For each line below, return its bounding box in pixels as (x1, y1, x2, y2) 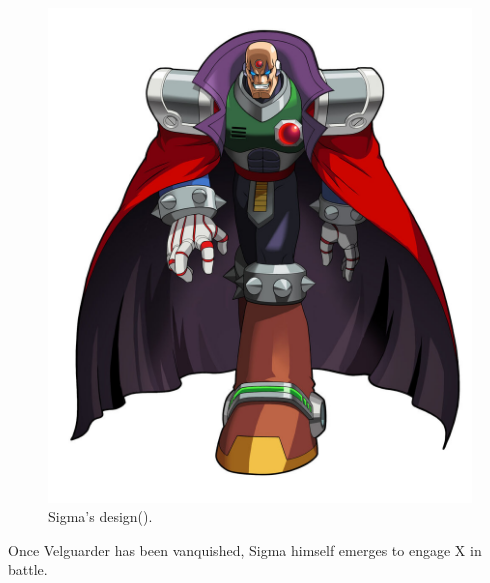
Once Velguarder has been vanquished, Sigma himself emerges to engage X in (8, 539, 482, 560)
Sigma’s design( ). (48, 506, 153, 527)
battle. (8, 559, 48, 580)
